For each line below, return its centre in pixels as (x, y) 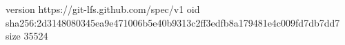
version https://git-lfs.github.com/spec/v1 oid (103, 9)
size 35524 (27, 36)
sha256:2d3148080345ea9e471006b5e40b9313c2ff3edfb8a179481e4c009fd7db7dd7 (173, 22)
